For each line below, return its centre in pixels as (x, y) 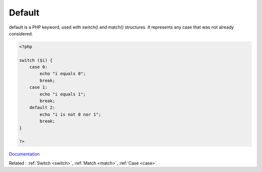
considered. (21, 33)
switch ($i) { (36, 60)
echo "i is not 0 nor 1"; (70, 114)
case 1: (39, 87)
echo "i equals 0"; (63, 74)
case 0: (39, 67)
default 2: (42, 108)
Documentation (24, 154)
